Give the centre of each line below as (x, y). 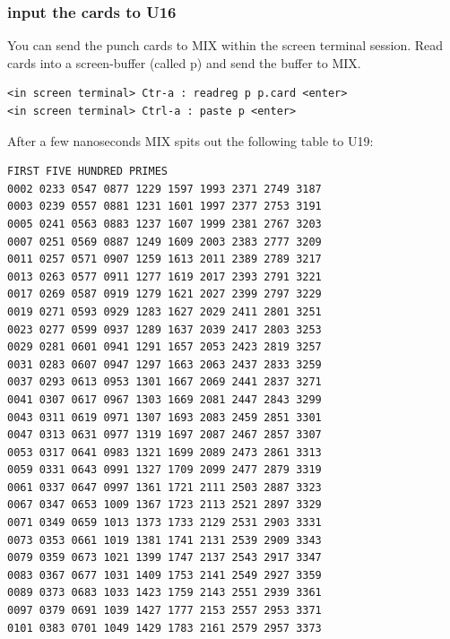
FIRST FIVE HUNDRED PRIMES (87, 172)
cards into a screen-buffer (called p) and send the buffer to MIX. (184, 62)
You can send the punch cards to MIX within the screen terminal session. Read (225, 45)
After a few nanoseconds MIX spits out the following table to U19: (190, 140)
